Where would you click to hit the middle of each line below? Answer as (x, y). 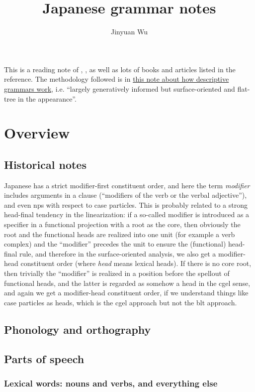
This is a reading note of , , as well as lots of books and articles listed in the (120, 69)
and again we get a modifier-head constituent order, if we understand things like (126, 293)
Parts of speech (44, 358)
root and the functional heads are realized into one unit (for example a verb (120, 234)
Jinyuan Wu (129, 32)
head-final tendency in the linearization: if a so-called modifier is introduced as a (127, 214)
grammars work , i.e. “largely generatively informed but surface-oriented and (120, 88)
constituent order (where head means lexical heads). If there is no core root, (136, 263)
